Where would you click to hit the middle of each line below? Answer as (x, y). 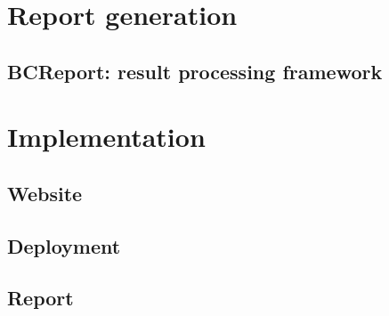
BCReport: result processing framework (195, 71)
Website (45, 193)
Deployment (64, 245)
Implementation (106, 137)
